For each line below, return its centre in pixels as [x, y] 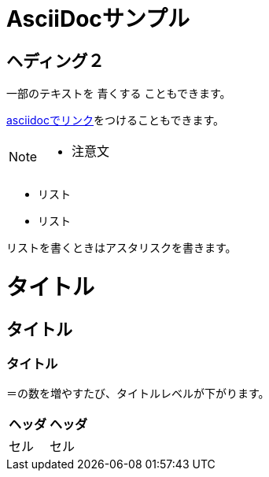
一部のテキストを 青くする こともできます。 [119, 94]
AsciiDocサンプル [98, 19]
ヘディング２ [55, 61]
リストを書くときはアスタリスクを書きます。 [122, 248]
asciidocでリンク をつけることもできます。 [116, 120]
